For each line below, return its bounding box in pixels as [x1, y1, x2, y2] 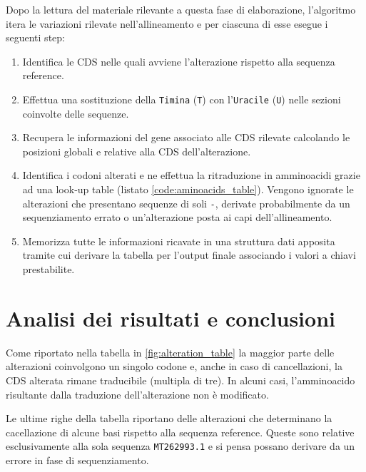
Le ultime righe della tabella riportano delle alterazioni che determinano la [6, 411, 332, 426]
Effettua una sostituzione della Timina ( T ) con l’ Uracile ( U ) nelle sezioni [22, 91, 341, 106]
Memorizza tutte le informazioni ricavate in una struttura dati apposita [22, 233, 335, 248]
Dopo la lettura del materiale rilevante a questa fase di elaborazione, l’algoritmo [6, 2, 356, 16]
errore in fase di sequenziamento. [6, 452, 149, 467]
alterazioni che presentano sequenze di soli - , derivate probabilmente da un [22, 195, 350, 210]
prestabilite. [22, 262, 75, 277]
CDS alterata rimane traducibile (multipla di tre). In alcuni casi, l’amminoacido [6, 372, 355, 387]
